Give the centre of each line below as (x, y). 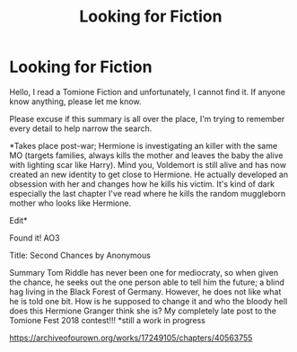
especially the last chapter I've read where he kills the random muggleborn (148, 193)
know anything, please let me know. (75, 101)
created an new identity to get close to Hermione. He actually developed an (149, 174)
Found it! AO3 (35, 238)
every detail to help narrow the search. (81, 128)
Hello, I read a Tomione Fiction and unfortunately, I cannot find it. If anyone (147, 92)
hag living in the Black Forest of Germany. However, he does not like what (145, 291)
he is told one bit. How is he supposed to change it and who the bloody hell (148, 301)
